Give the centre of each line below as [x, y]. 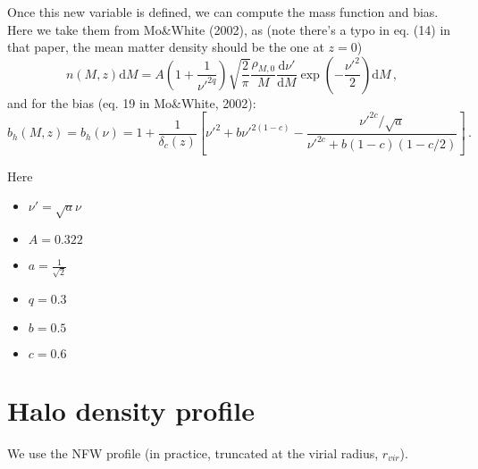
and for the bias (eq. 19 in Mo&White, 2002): [132, 102]
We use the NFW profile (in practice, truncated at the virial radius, [193, 452]
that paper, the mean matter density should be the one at [166, 47]
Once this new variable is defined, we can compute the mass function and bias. [223, 12]
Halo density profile [131, 410]
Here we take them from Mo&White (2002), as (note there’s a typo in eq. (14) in [229, 29]
